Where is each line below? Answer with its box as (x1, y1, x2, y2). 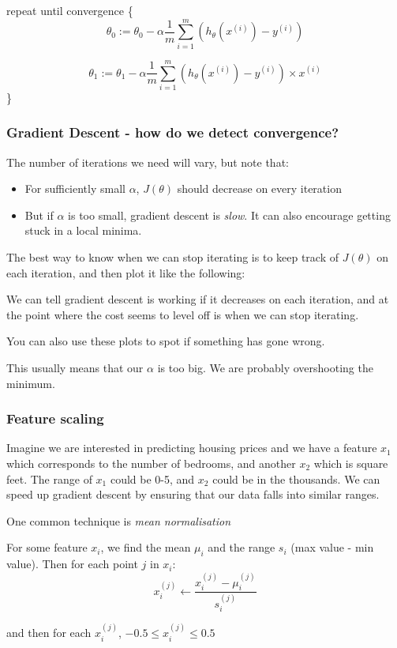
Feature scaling (6, 409, 104, 428)
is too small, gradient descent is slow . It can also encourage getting (68, 206, 391, 223)
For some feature (6, 539, 88, 556)
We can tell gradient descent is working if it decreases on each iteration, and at (6, 291, 389, 307)
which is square (313, 455, 388, 471)
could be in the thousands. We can (212, 470, 380, 487)
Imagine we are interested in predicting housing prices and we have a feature (6, 439, 377, 456)
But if (24, 206, 54, 223)
